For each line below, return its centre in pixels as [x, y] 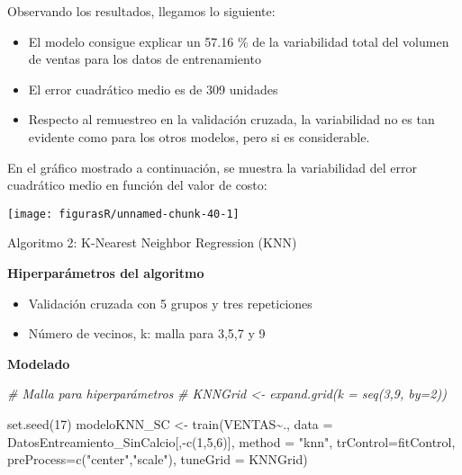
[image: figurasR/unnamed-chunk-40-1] [123, 214]
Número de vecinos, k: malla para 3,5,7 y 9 [147, 333]
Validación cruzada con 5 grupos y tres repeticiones [170, 303]
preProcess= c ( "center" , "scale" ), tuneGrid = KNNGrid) [158, 459]
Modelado [39, 363]
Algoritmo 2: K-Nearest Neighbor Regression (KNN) [152, 242]
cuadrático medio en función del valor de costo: [137, 185]
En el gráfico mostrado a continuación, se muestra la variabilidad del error [212, 167]
